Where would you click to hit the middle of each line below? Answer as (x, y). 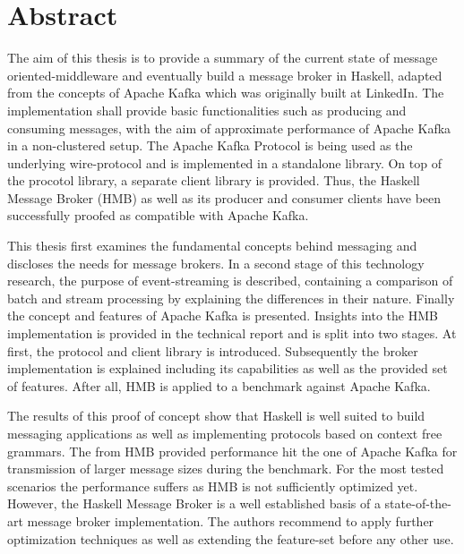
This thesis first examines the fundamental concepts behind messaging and (212, 246)
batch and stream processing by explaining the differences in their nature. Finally (231, 298)
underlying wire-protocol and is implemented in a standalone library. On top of (224, 162)
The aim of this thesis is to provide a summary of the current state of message (223, 58)
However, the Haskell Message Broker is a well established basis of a (194, 503)
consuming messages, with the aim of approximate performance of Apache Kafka (229, 128)
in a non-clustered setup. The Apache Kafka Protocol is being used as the (210, 145)
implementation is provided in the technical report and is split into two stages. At (232, 333)
